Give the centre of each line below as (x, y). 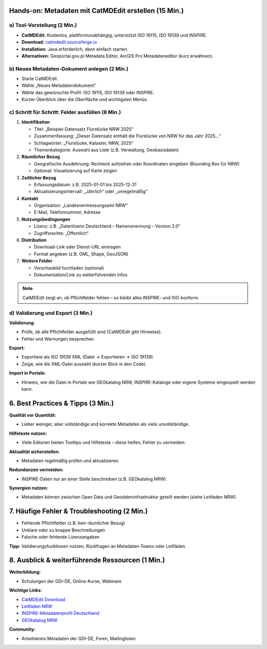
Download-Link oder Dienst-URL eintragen (77, 247)
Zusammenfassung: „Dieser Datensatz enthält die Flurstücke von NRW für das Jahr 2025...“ (127, 136)
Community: (22, 629)
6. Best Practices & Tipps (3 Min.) (62, 403)
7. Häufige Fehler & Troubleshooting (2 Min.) (78, 511)
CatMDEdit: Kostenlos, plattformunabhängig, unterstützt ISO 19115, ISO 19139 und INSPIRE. (114, 35)
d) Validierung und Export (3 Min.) (51, 313)
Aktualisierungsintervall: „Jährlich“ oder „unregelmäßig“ (91, 191)
